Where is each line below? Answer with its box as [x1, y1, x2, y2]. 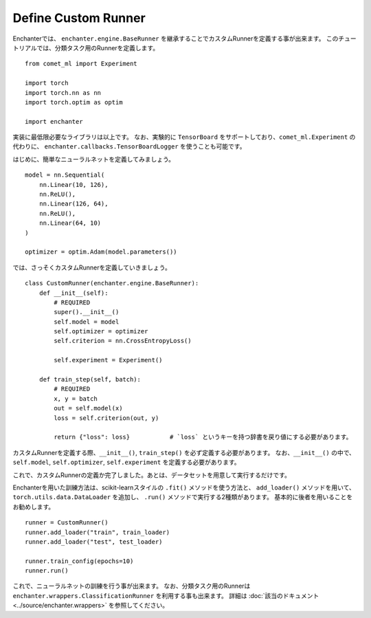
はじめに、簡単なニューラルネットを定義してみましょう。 [12, 155, 175, 163]
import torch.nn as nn [25, 89, 102, 96]
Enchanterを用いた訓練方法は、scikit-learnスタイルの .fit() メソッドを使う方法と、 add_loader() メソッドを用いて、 [12, 483, 355, 492]
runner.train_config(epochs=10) [25, 557, 134, 565]
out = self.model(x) [54, 404, 123, 412]
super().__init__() [54, 308, 120, 316]
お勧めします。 [12, 503, 55, 511]
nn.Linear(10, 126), [38, 181, 109, 188]
